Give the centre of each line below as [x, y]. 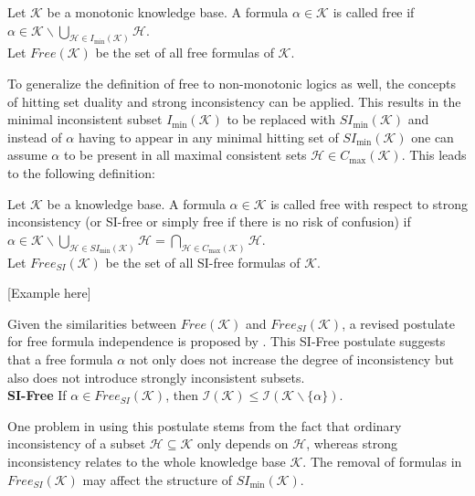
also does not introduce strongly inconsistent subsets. [156, 377]
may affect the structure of [157, 479]
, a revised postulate [399, 323]
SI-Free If [37, 395]
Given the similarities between [92, 323]
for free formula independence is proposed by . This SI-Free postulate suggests [227, 341]
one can [433, 137]
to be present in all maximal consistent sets [185, 155]
